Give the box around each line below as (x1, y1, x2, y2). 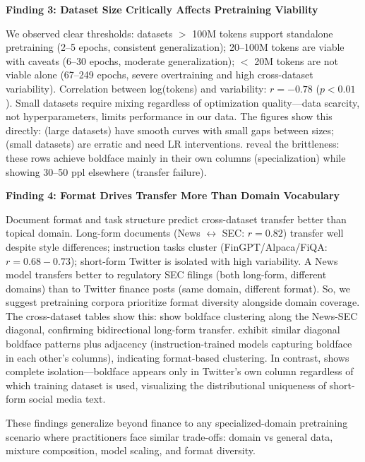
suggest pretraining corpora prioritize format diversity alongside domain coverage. (6, 295, 360, 309)
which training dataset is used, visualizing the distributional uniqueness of (6, 377, 327, 392)
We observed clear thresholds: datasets (6, 25, 173, 40)
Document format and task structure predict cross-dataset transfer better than (6, 211, 347, 226)
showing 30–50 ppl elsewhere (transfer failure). (6, 164, 207, 179)
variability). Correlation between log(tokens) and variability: (6, 81, 267, 95)
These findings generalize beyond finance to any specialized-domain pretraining (6, 415, 348, 430)
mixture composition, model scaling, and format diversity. (6, 443, 256, 458)
